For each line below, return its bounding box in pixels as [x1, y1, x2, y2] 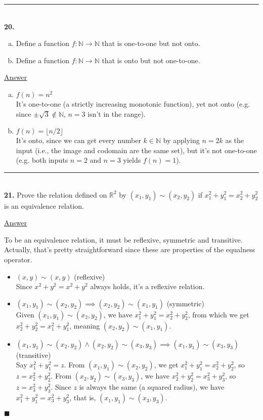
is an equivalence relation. [4, 200, 84, 211]
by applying [163, 135, 200, 146]
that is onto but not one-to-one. [102, 55, 200, 65]
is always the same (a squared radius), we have [79, 382, 225, 392]
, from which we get [188, 309, 249, 319]
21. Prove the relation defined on [4, 189, 107, 200]
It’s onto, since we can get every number [16, 135, 141, 146]
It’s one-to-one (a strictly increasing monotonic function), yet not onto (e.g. [16, 98, 250, 109]
